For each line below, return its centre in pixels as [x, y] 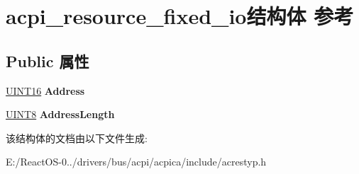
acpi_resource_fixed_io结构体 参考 [180, 16]
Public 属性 [48, 60]
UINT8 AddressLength [60, 114]
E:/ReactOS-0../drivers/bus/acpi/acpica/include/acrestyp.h [136, 162]
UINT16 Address [45, 90]
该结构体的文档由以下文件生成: [77, 138]
